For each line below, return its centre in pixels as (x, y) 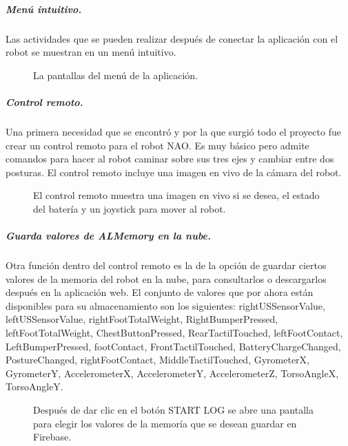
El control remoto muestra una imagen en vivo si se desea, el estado (176, 195)
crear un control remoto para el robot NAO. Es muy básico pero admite (157, 145)
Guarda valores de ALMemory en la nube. (108, 236)
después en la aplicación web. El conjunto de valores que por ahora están (160, 292)
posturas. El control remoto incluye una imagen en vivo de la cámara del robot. (174, 172)
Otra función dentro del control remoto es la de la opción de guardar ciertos (166, 265)
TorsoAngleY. (34, 386)
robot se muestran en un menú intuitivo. (91, 52)
